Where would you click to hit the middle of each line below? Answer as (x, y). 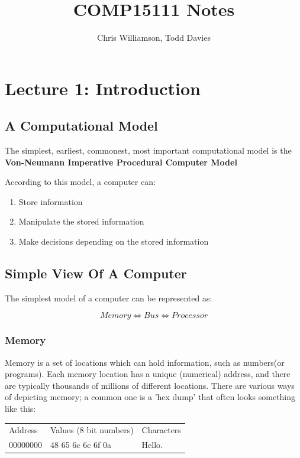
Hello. (152, 445)
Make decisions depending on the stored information (114, 241)
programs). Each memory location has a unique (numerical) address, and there (148, 374)
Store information (51, 201)
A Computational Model (81, 126)
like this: (20, 409)
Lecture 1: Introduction (103, 88)
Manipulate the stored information (81, 221)
